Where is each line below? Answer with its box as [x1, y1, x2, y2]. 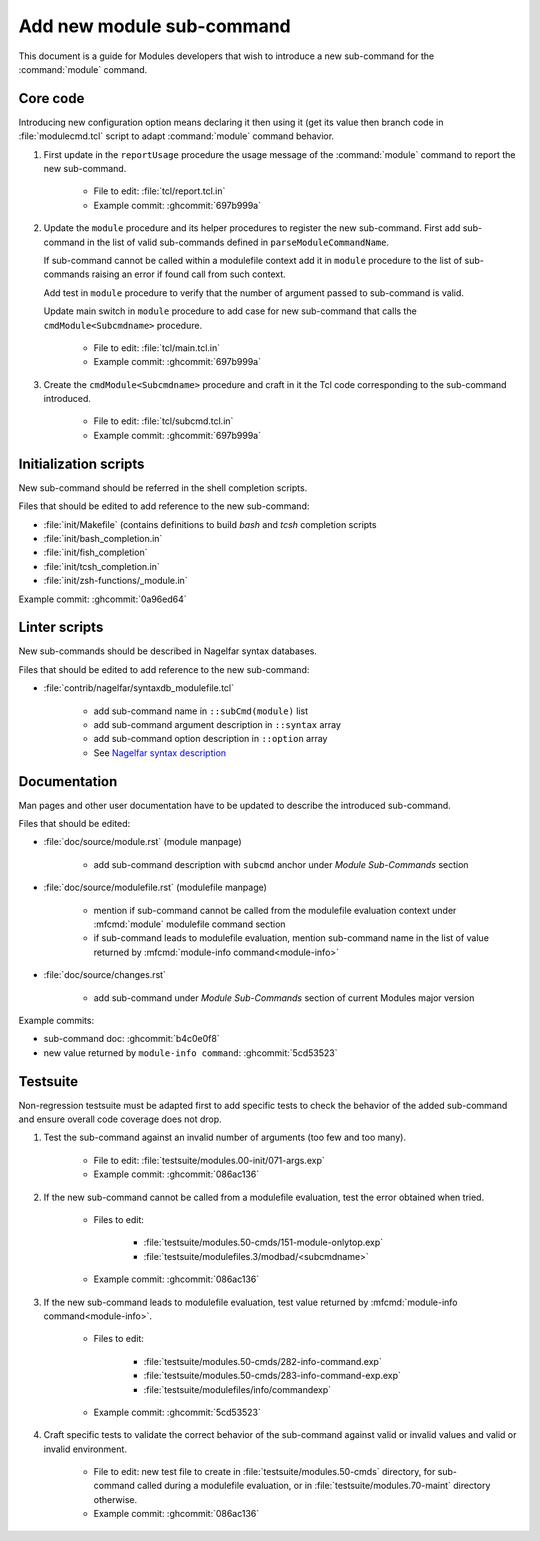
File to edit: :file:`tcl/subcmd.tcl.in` [93, 415, 234, 427]
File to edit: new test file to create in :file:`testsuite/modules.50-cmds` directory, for [93, 1466, 436, 1478]
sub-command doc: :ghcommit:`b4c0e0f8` [43, 1033, 220, 1045]
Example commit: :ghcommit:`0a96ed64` [18, 593, 187, 605]
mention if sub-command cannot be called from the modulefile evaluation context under [93, 904, 457, 916]
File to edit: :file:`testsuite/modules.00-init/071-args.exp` [93, 1154, 325, 1166]
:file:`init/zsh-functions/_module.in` [43, 575, 189, 587]
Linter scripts [18, 619, 104, 636]
